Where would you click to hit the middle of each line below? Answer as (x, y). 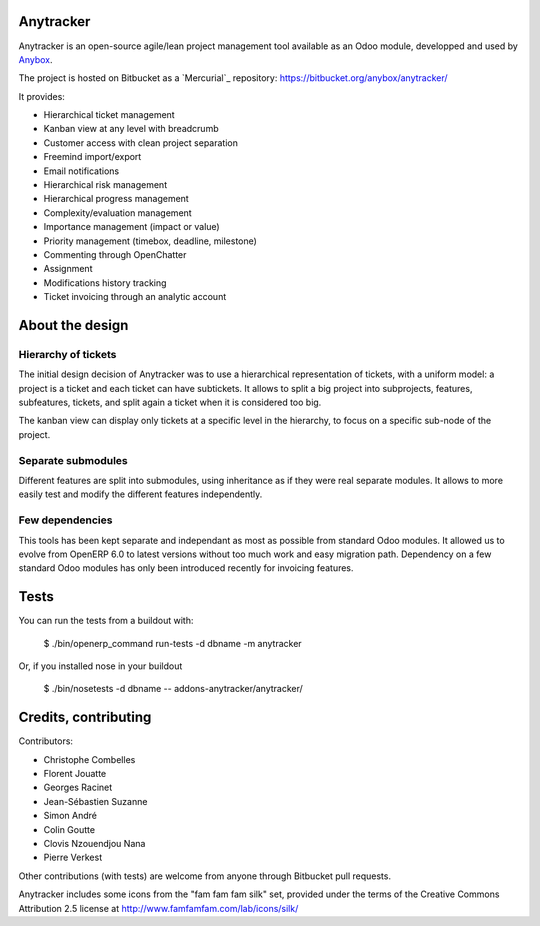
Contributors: (46, 741)
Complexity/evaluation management (117, 212)
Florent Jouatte (75, 774)
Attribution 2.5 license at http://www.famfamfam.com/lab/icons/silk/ (158, 908)
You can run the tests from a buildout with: (106, 621)
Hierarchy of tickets (67, 354)
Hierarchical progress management (116, 199)
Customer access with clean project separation (141, 142)
